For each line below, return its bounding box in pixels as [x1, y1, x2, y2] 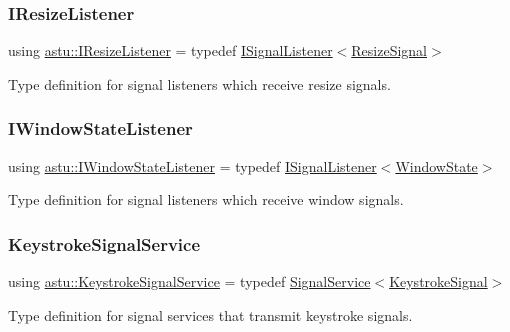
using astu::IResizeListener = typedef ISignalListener [8, 40, 333, 61]
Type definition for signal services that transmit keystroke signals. [8, 304, 413, 325]
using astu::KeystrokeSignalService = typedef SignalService [8, 271, 371, 292]
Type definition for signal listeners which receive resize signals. [8, 73, 391, 94]
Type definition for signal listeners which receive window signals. [8, 189, 404, 210]
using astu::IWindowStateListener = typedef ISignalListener [8, 155, 377, 176]
